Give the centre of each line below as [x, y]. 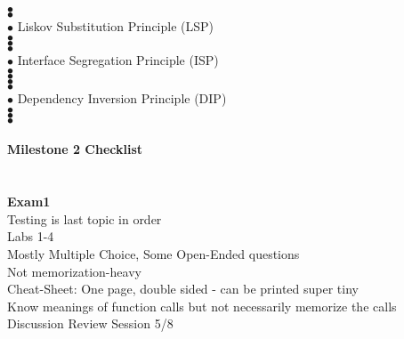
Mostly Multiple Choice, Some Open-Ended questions [154, 253]
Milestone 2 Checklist [75, 149]
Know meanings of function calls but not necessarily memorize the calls [202, 306]
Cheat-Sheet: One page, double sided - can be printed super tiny [183, 289]
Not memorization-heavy [74, 271]
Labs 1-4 [31, 236]
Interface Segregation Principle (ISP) [118, 59]
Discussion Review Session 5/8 [90, 323]
